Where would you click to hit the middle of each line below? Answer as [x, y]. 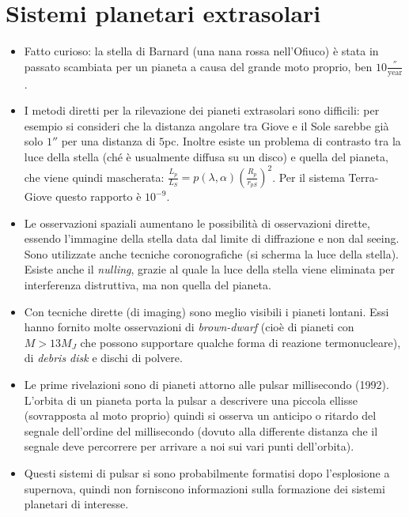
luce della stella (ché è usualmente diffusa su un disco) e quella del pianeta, [206, 156]
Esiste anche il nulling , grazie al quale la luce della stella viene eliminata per [209, 269]
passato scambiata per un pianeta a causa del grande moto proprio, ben [198, 66]
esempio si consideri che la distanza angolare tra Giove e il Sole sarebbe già [206, 125]
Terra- [364, 177]
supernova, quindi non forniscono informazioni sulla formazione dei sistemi [204, 488]
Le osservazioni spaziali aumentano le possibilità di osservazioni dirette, [197, 223]
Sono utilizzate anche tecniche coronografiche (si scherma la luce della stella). [211, 253]
